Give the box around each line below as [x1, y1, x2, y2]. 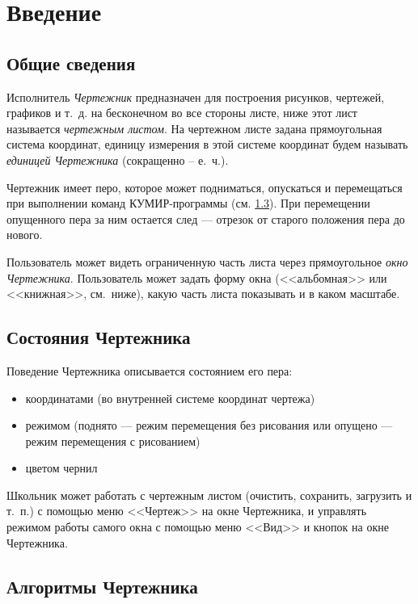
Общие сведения [6, 50, 136, 75]
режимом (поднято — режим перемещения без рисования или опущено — [25, 417, 393, 434]
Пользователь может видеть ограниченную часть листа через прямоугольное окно [6, 253, 408, 270]
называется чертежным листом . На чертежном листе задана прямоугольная [6, 120, 382, 136]
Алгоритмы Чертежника [6, 573, 198, 598]
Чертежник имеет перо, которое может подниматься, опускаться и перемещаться [6, 178, 403, 195]
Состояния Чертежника [6, 325, 191, 350]
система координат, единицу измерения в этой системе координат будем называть [6, 136, 408, 153]
